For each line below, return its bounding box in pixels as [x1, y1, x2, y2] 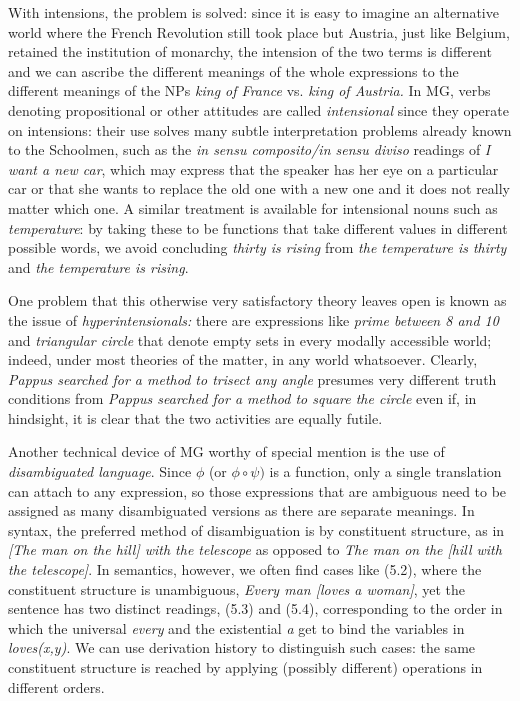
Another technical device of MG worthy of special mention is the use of [8, 441, 445, 462]
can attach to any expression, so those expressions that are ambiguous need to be [8, 480, 507, 501]
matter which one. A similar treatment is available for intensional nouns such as [8, 197, 498, 218]
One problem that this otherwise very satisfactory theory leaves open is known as [8, 290, 507, 311]
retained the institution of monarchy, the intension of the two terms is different [8, 41, 492, 62]
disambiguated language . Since [8, 461, 192, 482]
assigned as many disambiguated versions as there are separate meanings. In [8, 500, 475, 521]
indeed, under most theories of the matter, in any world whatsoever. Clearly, [8, 349, 478, 370]
